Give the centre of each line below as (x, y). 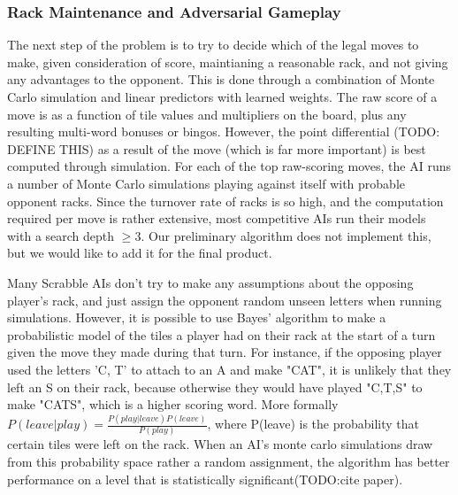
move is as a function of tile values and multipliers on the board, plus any (207, 114)
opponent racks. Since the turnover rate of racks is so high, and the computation (225, 201)
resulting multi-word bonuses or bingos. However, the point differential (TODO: (224, 131)
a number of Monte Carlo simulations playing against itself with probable (206, 183)
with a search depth (61, 235)
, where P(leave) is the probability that (313, 423)
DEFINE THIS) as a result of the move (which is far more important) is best (217, 148)
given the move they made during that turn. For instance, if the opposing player (225, 352)
